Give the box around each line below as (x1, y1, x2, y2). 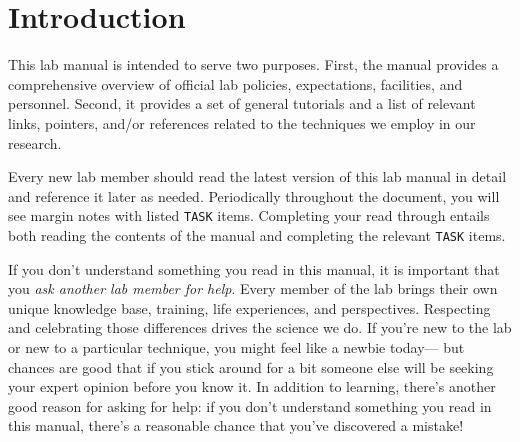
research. (8, 132, 62, 153)
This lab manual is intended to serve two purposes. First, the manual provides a (8, 54, 499, 75)
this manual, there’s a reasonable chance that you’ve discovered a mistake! (8, 415, 464, 436)
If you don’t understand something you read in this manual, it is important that (8, 258, 500, 279)
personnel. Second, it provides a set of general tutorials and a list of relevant (8, 93, 476, 114)
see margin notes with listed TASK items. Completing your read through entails (8, 205, 490, 226)
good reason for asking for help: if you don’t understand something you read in (8, 395, 492, 416)
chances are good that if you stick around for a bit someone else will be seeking (8, 356, 494, 377)
